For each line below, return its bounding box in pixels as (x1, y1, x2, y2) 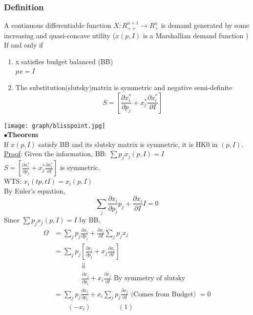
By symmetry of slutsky (113, 275, 186, 282)
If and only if (4, 40, 43, 50)
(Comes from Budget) (130, 291, 196, 298)
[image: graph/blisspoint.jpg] (4, 122, 105, 129)
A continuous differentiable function (4, 20, 111, 30)
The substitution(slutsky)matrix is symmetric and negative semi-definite (15, 82, 232, 93)
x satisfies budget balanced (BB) (15, 56, 113, 66)
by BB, (79, 215, 101, 225)
